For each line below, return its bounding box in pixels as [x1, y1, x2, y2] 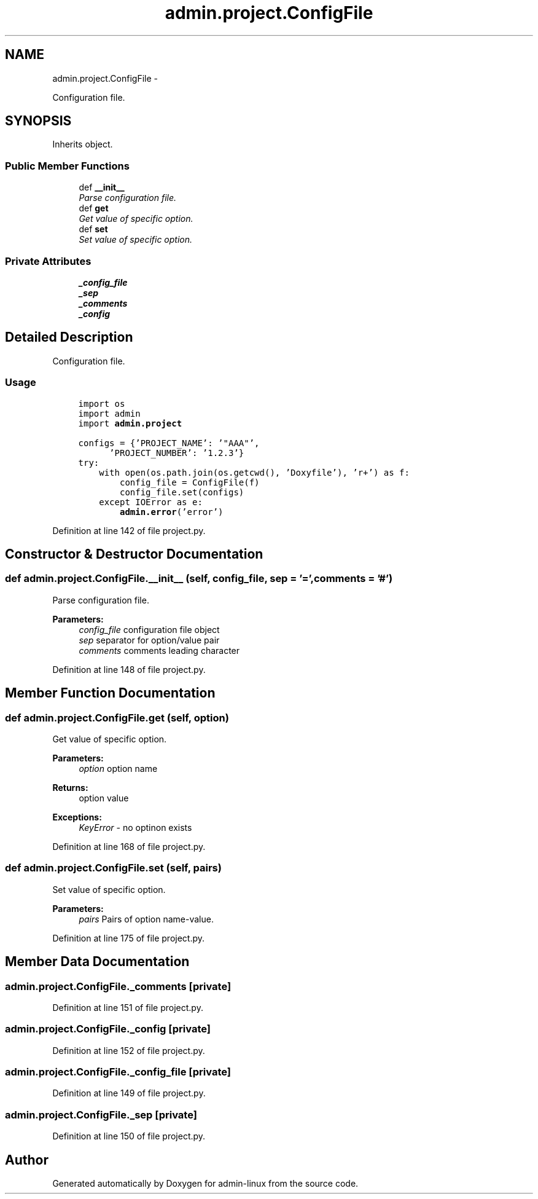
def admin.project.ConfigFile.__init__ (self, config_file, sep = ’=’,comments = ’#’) [5, 572, 393, 585]
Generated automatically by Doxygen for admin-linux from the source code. [52, 1178, 359, 1189]
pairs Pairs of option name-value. [79, 913, 214, 924]
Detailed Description [5, 329, 133, 345]
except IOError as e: [99, 497, 203, 507]
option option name [79, 763, 158, 774]
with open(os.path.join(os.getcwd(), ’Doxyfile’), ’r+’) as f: [99, 467, 410, 478]
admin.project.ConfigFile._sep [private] [5, 1108, 197, 1121]
